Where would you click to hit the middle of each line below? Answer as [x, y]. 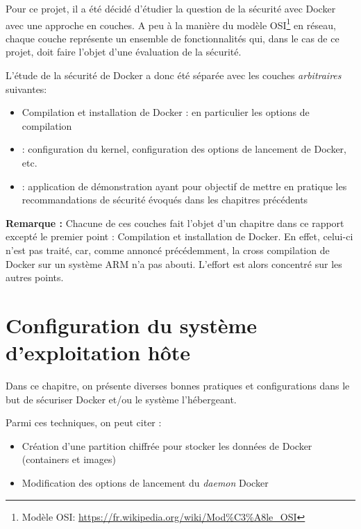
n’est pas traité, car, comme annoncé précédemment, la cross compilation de [168, 250]
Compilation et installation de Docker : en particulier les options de [166, 112]
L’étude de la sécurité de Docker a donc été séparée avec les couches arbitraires [174, 75]
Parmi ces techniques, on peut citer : [84, 422]
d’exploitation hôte [98, 352]
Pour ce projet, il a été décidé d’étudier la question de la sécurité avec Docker [171, 8]
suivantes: [26, 89]
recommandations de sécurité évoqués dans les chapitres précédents [165, 200]
